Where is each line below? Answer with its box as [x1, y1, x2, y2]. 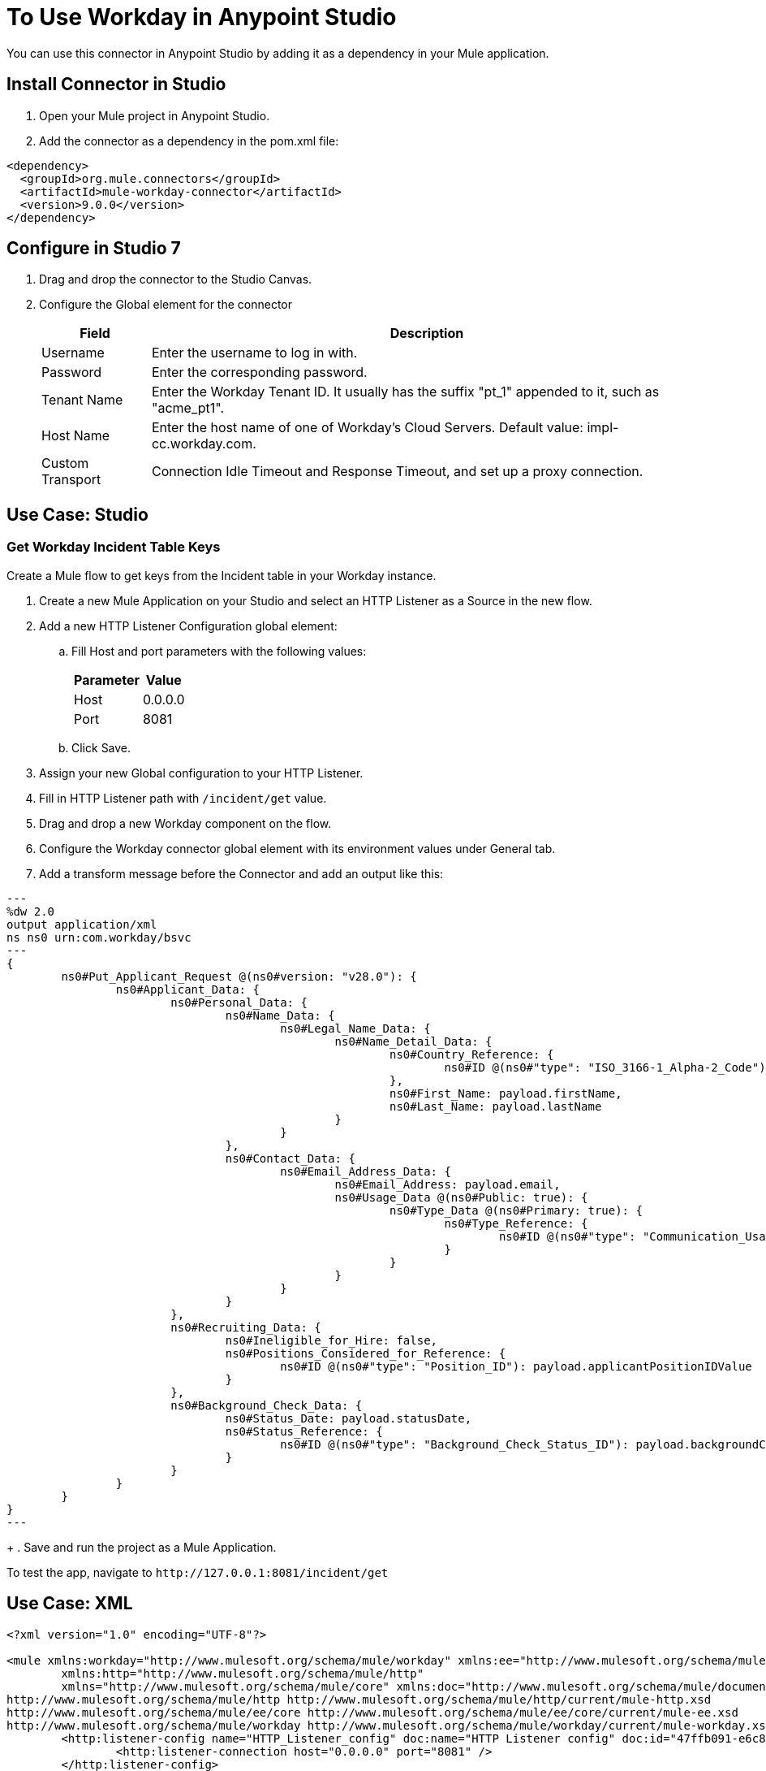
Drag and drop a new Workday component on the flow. [39, 816, 332, 830]
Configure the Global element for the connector [39, 297, 293, 312]
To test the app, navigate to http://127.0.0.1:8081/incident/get [6, 1565, 389, 1579]
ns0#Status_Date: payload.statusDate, [225, 1411, 472, 1425]
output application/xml [6, 917, 157, 931]
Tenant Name [41, 392, 123, 409]
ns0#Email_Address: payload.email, [334, 1177, 561, 1191]
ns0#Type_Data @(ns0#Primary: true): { [389, 1203, 643, 1217]
